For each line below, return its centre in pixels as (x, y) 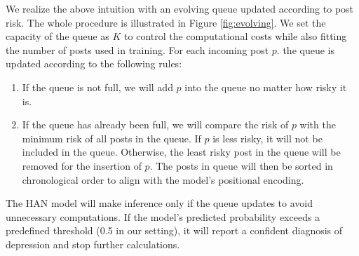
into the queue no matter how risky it (266, 87)
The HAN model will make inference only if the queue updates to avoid (159, 203)
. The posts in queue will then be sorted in (241, 165)
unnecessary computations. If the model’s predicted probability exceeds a (163, 216)
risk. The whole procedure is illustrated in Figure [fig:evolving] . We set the (166, 22)
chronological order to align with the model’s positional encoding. (163, 179)
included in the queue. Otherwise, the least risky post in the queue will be (181, 152)
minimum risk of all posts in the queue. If (111, 138)
